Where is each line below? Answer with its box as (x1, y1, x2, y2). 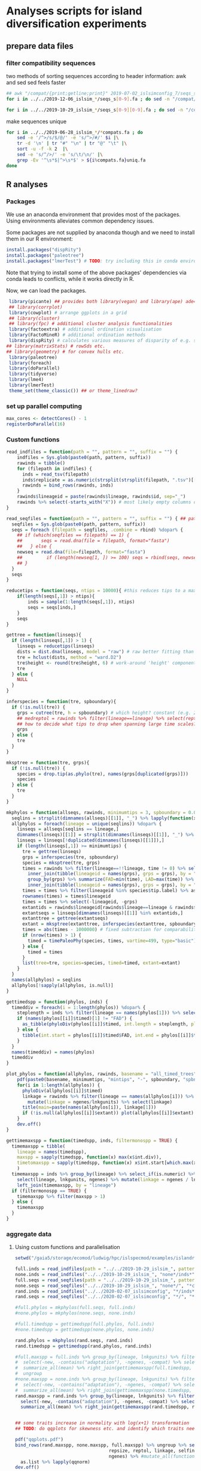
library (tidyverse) (8, 371, 58, 377)
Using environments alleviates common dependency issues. (6, 217, 154, 224)
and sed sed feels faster (6, 79, 66, 86)
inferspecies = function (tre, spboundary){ (6, 699, 117, 705)
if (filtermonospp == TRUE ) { (11, 1188, 87, 1194)
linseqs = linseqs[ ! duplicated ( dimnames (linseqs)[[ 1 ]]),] (17, 837, 165, 843)
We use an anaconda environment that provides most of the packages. (6, 211, 181, 218)
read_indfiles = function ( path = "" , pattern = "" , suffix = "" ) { (6, 449, 178, 455)
